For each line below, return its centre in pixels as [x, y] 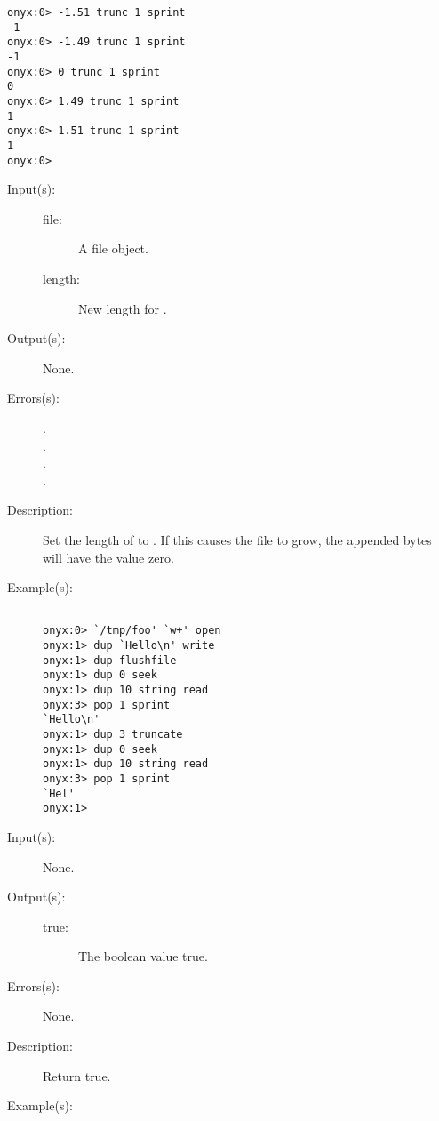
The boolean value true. [143, 956]
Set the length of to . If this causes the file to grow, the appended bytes [237, 539]
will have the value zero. [108, 557]
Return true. [77, 1075]
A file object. [113, 248]
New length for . [123, 308]
